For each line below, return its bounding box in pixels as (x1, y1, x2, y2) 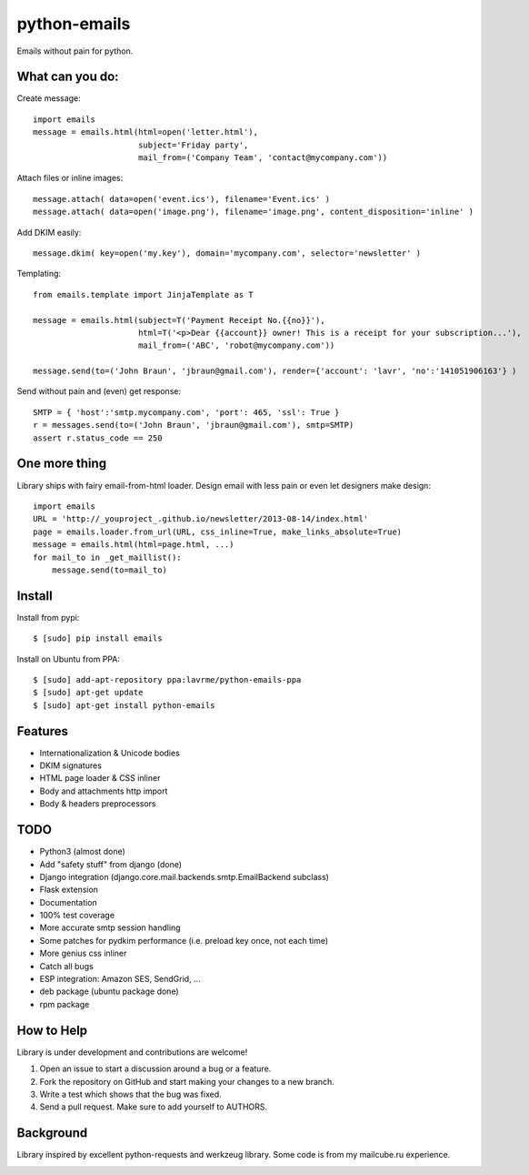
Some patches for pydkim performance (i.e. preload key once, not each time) (39, 935, 329, 946)
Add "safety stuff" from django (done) (39, 858, 182, 869)
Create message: (16, 93, 81, 104)
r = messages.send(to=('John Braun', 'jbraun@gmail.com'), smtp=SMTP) (33, 420, 354, 430)
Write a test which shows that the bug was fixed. (39, 1089, 222, 1099)
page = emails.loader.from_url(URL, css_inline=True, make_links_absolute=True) (33, 526, 403, 537)
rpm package (39, 998, 90, 1009)
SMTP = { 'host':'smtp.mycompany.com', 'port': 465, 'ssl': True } (33, 407, 340, 418)
